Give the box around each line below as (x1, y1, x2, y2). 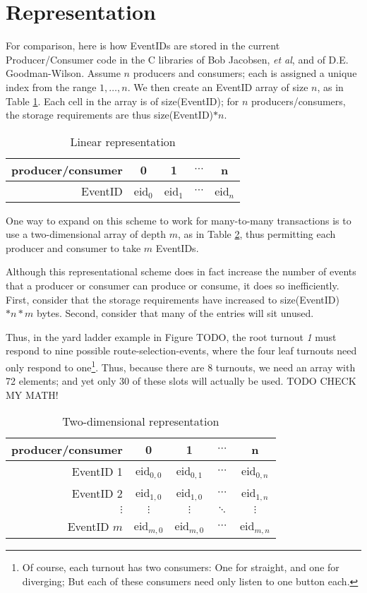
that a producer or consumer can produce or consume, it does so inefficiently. (6, 278, 339, 293)
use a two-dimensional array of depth (6, 227, 166, 241)
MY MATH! (6, 387, 59, 402)
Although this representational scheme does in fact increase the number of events (6, 264, 356, 279)
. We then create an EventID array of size (127, 79, 308, 94)
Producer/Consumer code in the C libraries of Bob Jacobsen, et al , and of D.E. (6, 52, 349, 66)
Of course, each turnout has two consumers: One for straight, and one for (22, 560, 339, 575)
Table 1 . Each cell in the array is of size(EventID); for (6, 93, 239, 108)
